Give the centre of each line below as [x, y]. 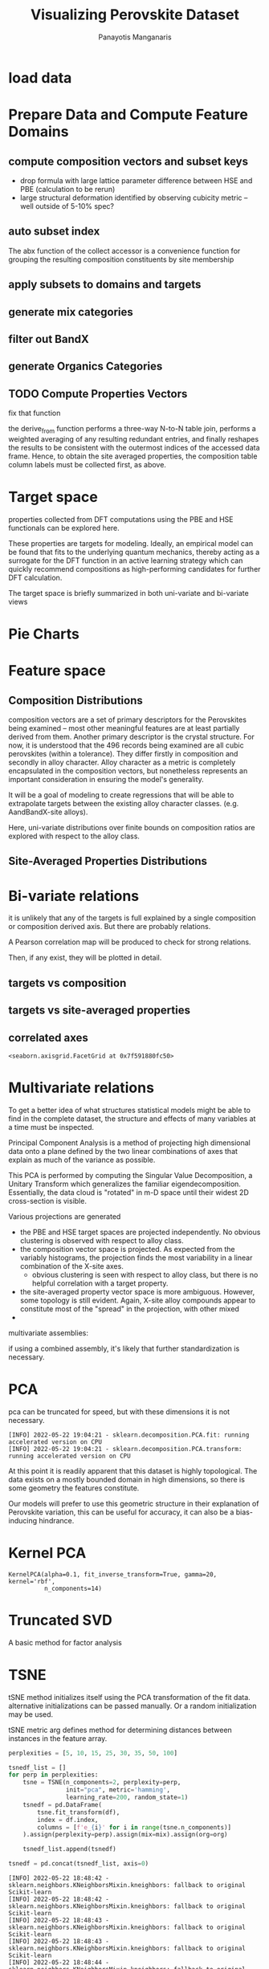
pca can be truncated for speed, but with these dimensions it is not [119, 1412]
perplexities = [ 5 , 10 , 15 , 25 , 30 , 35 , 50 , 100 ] [93, 1753]
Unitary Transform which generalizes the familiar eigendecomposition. [124, 1184]
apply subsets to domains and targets [105, 285]
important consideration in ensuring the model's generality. [106, 780]
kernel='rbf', [32, 1581]
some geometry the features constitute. [74, 1488]
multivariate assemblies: [48, 1333]
